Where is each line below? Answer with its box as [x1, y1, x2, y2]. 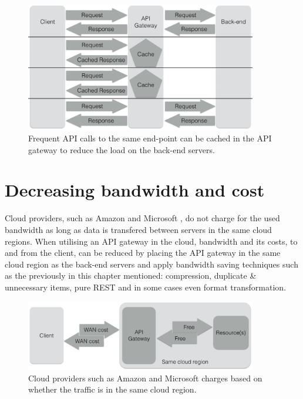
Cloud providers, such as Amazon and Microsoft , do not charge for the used [5, 212, 280, 224]
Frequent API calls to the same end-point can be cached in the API [28, 132, 272, 144]
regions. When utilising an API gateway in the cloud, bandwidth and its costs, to [5, 235, 298, 247]
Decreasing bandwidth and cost [5, 178, 265, 202]
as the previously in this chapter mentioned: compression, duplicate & [5, 269, 257, 282]
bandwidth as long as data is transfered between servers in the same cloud [5, 224, 272, 236]
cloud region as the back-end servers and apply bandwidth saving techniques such [5, 258, 298, 270]
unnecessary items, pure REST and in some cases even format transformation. [5, 280, 287, 293]
